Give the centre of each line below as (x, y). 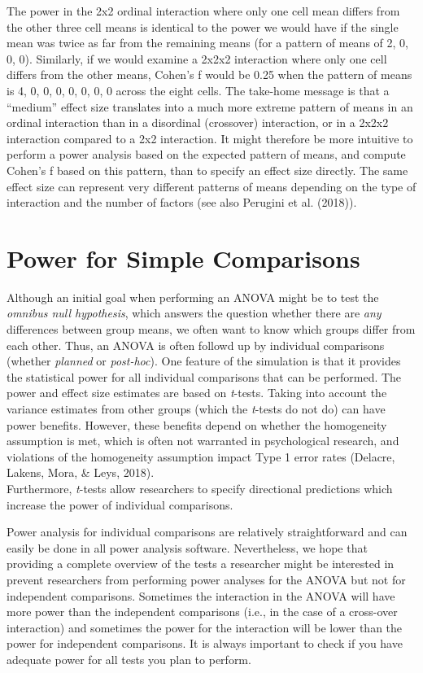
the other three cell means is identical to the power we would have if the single (203, 26)
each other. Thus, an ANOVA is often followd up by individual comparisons (196, 345)
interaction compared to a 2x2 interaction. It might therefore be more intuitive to (210, 138)
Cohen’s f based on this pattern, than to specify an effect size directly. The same (207, 170)
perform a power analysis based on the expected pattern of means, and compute (206, 154)
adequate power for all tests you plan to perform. (129, 659)
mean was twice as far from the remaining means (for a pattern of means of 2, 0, (207, 43)
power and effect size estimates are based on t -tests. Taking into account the (197, 393)
